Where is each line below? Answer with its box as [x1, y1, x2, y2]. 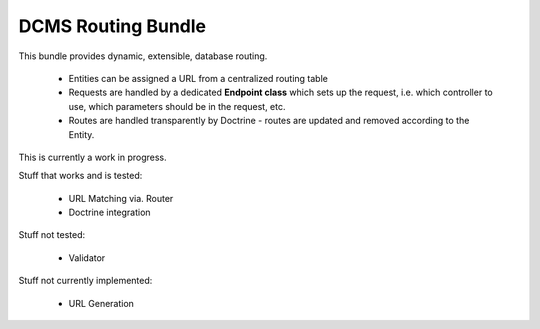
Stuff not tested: [18, 229, 85, 241]
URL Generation [68, 297, 135, 309]
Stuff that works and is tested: [18, 170, 143, 182]
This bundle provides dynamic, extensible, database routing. [18, 50, 268, 62]
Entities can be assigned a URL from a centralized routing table [68, 72, 329, 84]
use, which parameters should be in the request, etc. [68, 100, 286, 112]
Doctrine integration [68, 206, 151, 219]
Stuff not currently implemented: [18, 275, 153, 287]
